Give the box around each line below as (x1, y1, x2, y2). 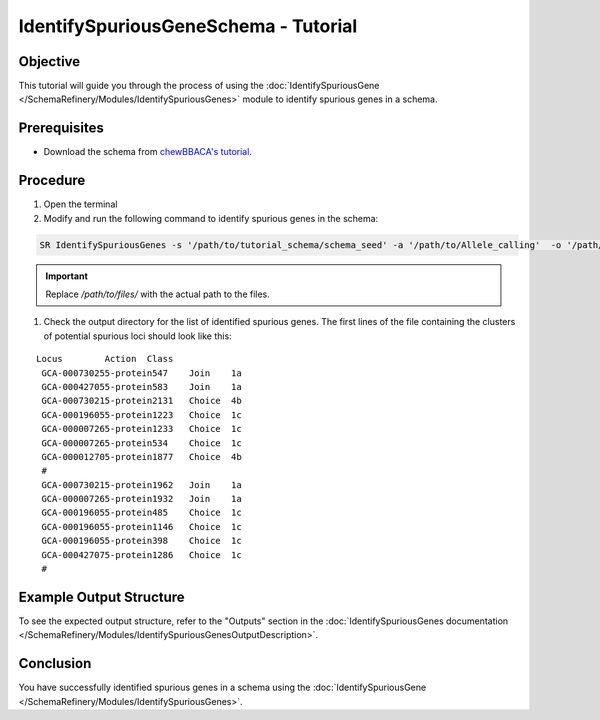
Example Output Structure (18, 588, 185, 605)
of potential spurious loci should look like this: (43, 330, 232, 342)
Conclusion (18, 655, 92, 672)
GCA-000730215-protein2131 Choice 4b (41, 395, 242, 407)
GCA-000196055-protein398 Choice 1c (41, 535, 242, 547)
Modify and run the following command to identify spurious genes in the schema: (43, 212, 379, 224)
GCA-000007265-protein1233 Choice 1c (41, 423, 242, 435)
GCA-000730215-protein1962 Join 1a (41, 479, 242, 490)
